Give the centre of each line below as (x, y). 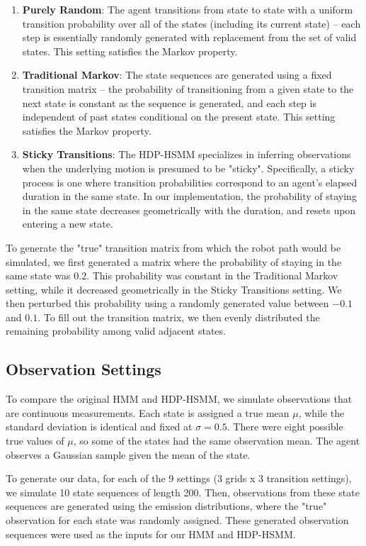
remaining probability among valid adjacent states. (116, 331)
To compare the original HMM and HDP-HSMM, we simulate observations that (179, 399)
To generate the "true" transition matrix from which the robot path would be (173, 247)
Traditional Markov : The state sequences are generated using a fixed (177, 75)
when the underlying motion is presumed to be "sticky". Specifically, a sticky (188, 168)
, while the (321, 412)
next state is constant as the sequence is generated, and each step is (169, 102)
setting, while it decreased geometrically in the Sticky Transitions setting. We (174, 289)
